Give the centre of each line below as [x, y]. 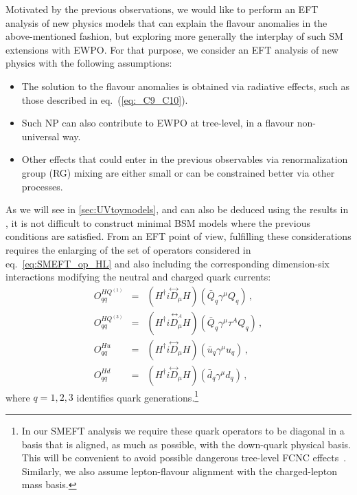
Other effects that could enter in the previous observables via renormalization [185, 159]
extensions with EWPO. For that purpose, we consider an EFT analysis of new [172, 49]
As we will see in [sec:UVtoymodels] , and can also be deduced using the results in [177, 209]
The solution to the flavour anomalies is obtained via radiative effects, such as [186, 86]
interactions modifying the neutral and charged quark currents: [138, 277]
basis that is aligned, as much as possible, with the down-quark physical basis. [186, 444]
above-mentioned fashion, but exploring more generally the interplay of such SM [174, 36]
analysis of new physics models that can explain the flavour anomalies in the [166, 22]
